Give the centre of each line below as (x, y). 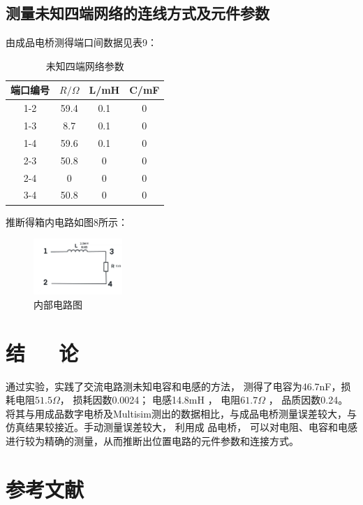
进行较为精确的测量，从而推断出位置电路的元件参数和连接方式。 (152, 441)
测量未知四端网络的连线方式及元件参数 (138, 13)
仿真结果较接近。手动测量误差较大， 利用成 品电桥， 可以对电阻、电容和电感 (181, 427)
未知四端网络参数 (85, 65)
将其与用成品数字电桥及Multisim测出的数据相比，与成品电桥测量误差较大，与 (181, 413)
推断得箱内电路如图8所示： (67, 221)
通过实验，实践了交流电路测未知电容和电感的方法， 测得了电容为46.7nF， (173, 386)
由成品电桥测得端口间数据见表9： (81, 42)
